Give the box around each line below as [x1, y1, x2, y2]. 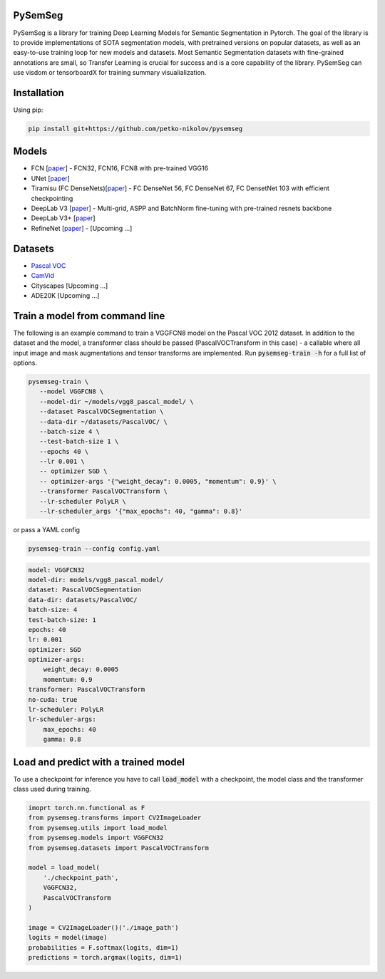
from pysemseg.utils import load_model [28, 824, 168, 832]
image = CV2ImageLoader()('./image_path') [28, 923, 179, 931]
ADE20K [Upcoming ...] [31, 291, 100, 299]
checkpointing [31, 194, 73, 202]
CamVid [31, 271, 55, 280]
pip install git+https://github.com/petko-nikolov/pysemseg [28, 125, 243, 133]
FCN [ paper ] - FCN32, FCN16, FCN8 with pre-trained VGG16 [31, 164, 209, 172]
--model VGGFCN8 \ [39, 388, 104, 395]
